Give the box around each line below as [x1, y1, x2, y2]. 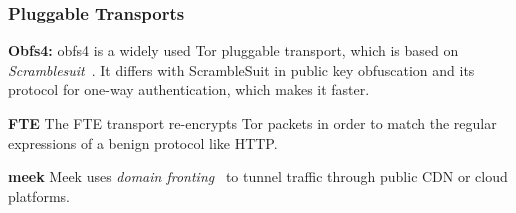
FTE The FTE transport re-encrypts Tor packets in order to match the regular [8, 113, 497, 133]
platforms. [8, 185, 70, 206]
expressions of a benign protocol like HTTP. [8, 132, 278, 153]
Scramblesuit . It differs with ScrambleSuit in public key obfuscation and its [8, 59, 475, 80]
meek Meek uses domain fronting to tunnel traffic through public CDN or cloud [8, 166, 508, 187]
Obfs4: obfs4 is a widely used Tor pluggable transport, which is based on [8, 40, 459, 61]
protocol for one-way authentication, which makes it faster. [8, 79, 370, 100]
